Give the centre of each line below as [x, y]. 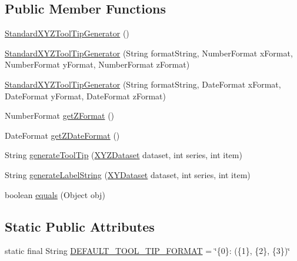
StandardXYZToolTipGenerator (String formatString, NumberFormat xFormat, [149, 53]
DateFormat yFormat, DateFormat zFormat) [85, 96]
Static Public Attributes [80, 226]
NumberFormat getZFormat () [60, 116]
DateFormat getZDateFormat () [62, 135]
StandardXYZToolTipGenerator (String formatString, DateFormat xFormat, [143, 84]
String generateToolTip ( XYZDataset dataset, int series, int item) [124, 155]
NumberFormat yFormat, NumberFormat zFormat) [97, 64]
